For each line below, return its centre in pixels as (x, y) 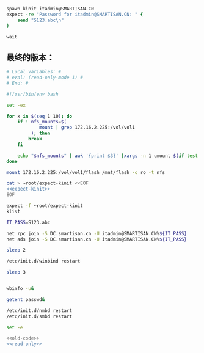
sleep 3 (16, 272)
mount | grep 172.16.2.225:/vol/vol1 (87, 128)
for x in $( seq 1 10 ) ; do (39, 116)
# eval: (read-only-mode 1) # (45, 78)
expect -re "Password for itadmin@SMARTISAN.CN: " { (75, 14)
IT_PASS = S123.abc (28, 222)
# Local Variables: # (34, 72)
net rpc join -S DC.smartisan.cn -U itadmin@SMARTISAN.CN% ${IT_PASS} (97, 233)
